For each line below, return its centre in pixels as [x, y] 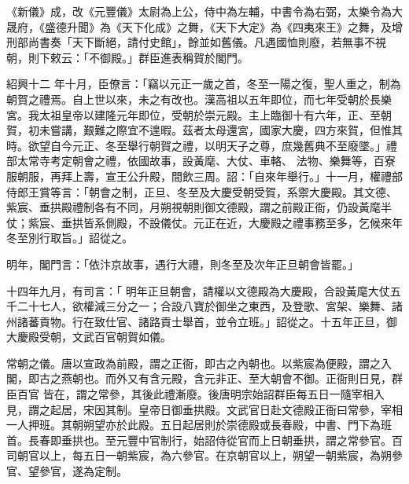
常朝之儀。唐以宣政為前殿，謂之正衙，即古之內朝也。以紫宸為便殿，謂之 [193, 363]
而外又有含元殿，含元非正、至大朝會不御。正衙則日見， [248, 378]
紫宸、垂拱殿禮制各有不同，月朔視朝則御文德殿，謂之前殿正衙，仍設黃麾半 [199, 207]
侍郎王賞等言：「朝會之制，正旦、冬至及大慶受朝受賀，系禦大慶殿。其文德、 [202, 191]
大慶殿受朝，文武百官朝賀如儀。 [89, 337]
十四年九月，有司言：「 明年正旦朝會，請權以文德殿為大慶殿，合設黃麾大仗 [198, 290]
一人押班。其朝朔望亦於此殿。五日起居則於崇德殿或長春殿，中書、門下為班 [199, 425]
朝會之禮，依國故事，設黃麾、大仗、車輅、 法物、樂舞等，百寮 [234, 161]
